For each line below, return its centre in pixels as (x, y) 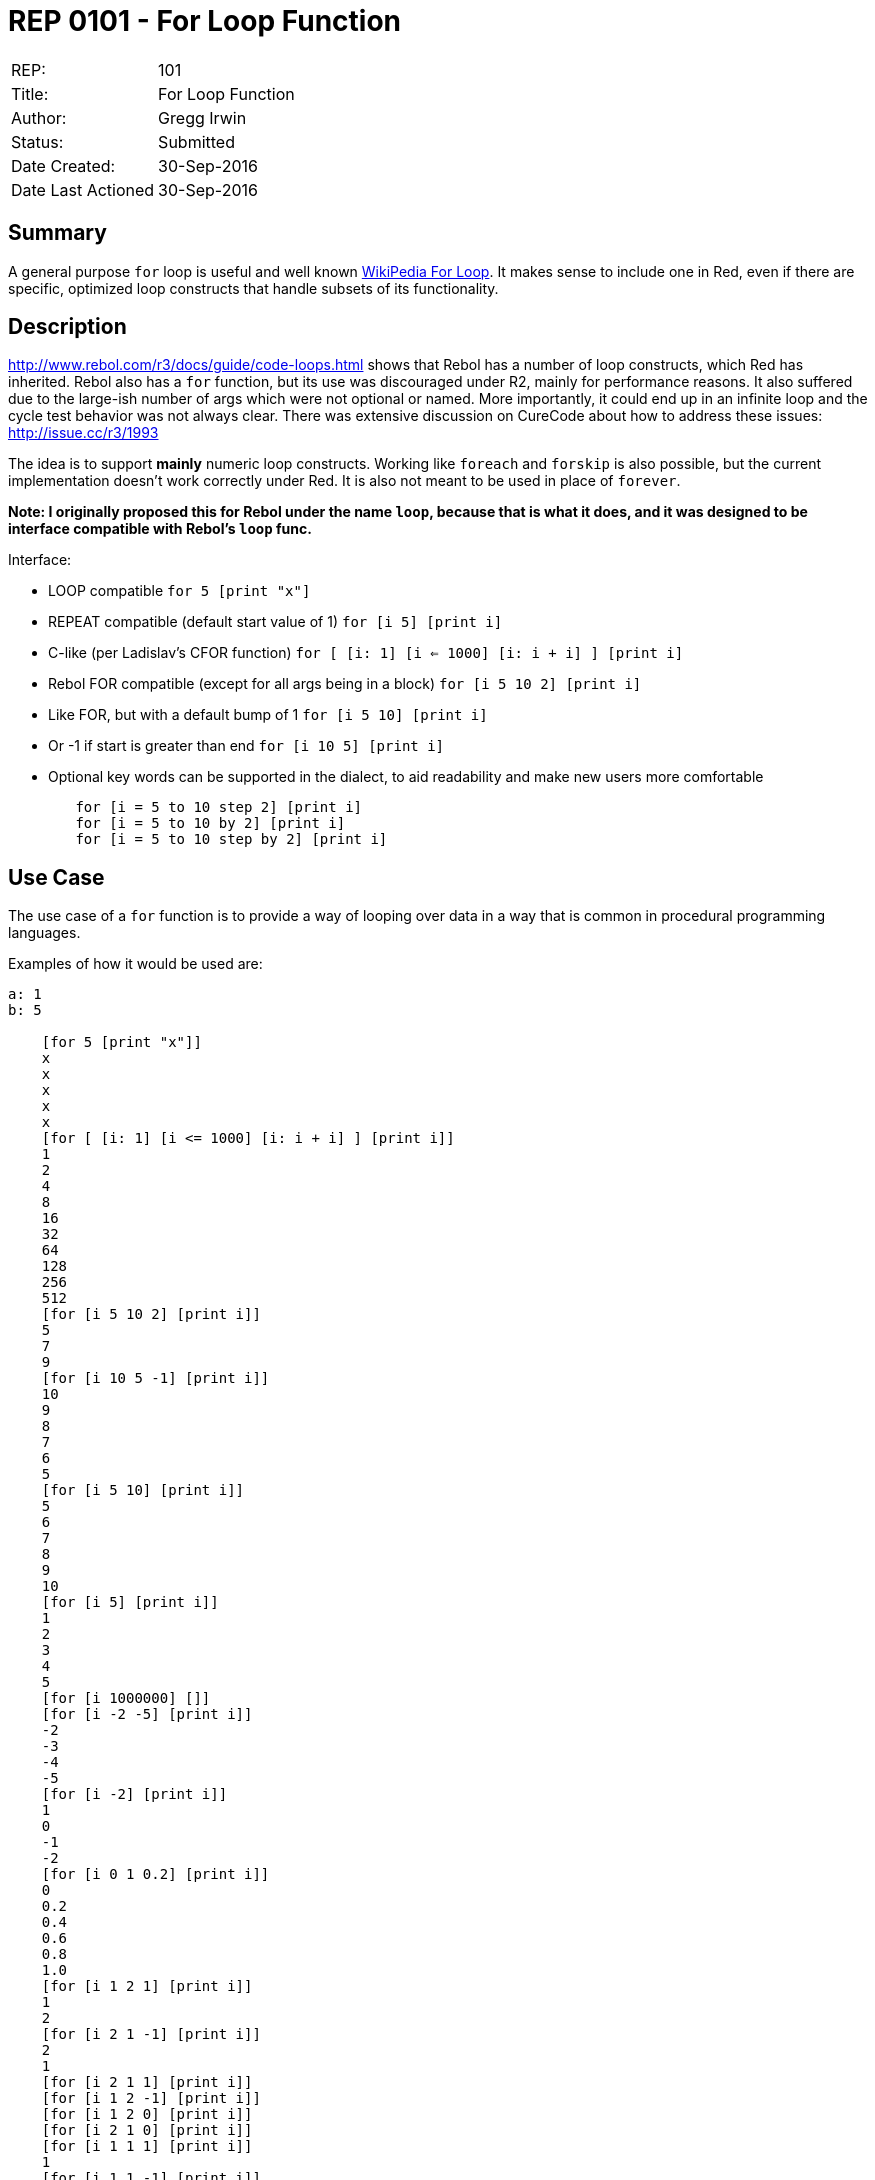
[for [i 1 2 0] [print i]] (147, 2114)
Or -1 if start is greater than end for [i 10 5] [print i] (246, 746)
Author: (39, 117)
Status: (37, 141)
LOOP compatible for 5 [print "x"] (179, 591)
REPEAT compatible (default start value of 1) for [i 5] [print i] (275, 622)
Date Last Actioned (83, 189)
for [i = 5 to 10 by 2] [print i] (210, 823)
